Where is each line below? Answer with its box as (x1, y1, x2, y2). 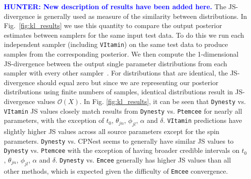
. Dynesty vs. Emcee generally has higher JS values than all (55, 155, 231, 165)
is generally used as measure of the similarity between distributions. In (37, 11, 247, 21)
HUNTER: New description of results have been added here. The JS (4, 1, 236, 11)
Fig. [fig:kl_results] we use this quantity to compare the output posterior (4, 20, 222, 30)
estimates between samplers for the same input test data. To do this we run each (4, 30, 244, 40)
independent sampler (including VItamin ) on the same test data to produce (4, 39, 228, 49)
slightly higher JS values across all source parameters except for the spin (4, 126, 219, 136)
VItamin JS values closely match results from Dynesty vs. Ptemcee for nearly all (4, 105, 242, 116)
